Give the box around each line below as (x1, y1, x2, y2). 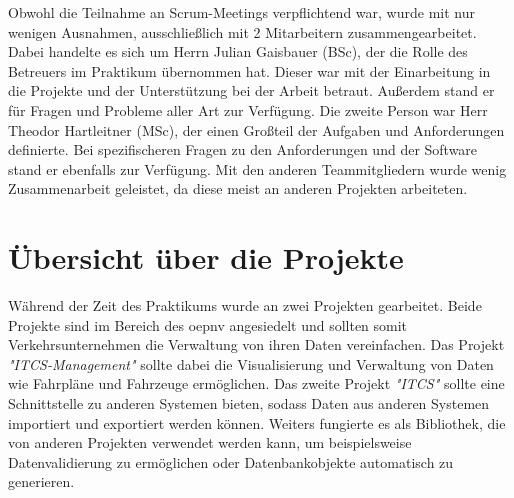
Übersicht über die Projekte (8, 237, 404, 278)
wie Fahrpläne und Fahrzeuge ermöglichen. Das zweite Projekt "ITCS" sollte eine (8, 373, 505, 394)
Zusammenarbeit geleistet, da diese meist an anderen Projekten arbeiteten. (8, 178, 468, 199)
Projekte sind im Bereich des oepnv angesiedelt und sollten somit (8, 314, 408, 335)
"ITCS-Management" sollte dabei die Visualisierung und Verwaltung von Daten (8, 353, 494, 374)
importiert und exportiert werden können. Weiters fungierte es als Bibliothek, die (8, 412, 506, 433)
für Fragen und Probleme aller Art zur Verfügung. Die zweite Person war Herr (8, 99, 488, 120)
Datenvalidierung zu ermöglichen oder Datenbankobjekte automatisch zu (8, 451, 454, 472)
